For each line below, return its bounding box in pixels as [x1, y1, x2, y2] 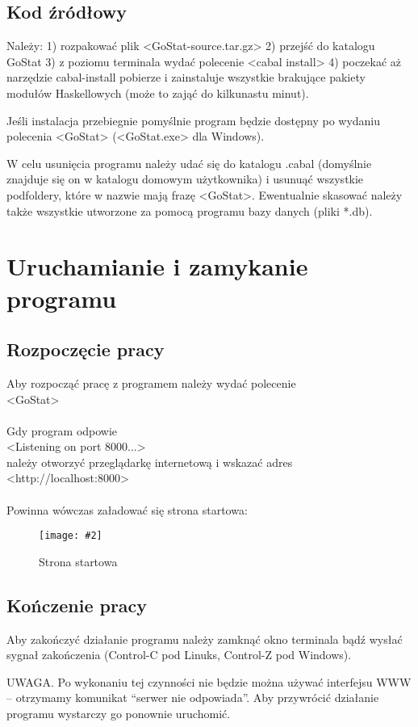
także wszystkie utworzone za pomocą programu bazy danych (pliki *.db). [6, 202, 373, 219]
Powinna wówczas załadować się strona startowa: [6, 501, 248, 518]
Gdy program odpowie [6, 422, 118, 439]
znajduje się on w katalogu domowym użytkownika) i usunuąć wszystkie [6, 170, 364, 187]
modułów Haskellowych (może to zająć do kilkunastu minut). [6, 84, 309, 101]
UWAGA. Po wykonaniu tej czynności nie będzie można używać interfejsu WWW [6, 673, 412, 690]
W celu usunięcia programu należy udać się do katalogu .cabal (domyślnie [6, 154, 372, 171]
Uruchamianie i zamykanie [6, 250, 308, 283]
